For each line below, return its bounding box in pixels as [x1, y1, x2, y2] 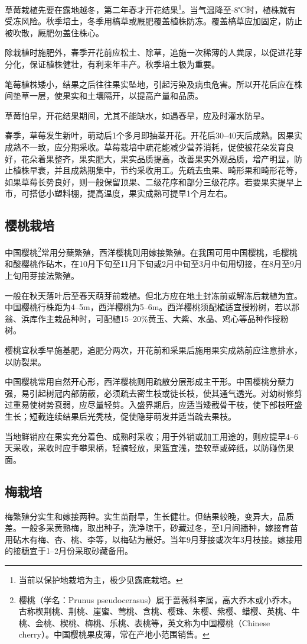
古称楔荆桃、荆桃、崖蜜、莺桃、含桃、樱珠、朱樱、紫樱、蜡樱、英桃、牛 [18, 605, 300, 617]
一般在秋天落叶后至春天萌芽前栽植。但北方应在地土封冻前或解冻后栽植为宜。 [5, 289, 302, 301]
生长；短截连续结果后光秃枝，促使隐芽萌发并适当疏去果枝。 [5, 410, 236, 422]
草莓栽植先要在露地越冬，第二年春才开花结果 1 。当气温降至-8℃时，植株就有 [5, 2, 296, 15]
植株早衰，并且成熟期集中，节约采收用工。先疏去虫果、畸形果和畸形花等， [12, 164, 302, 176]
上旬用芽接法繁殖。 [5, 269, 79, 282]
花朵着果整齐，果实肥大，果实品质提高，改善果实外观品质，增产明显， [21, 152, 294, 165]
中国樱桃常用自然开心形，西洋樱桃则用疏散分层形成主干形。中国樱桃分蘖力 [5, 375, 294, 388]
